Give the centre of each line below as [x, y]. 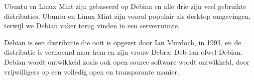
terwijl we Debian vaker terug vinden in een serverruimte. [92, 26]
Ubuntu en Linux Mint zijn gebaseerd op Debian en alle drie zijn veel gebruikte [125, 6]
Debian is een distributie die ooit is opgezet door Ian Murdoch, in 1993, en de [123, 42]
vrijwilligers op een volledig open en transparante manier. [92, 71]
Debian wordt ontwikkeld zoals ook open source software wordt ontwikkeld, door [127, 61]
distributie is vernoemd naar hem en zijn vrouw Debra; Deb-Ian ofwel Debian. [123, 52]
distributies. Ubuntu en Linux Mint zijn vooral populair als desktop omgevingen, [127, 16]
